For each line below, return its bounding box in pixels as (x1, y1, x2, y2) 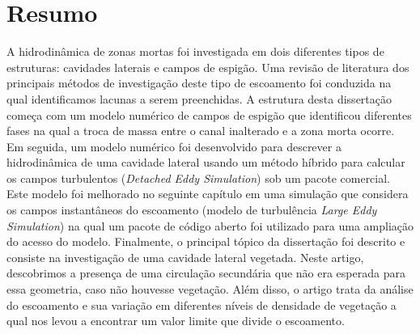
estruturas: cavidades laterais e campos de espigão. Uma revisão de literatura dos (6, 58, 409, 75)
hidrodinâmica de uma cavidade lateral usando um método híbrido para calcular (6, 154, 405, 171)
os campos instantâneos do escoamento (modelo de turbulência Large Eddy (6, 201, 377, 218)
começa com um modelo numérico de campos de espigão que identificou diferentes (6, 106, 412, 123)
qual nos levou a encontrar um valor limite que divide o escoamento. (6, 312, 345, 329)
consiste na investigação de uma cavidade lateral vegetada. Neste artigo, (6, 248, 364, 265)
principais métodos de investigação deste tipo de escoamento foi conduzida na (6, 74, 392, 91)
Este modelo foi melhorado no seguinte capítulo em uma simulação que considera (6, 185, 409, 202)
